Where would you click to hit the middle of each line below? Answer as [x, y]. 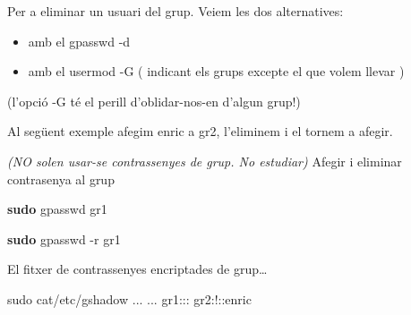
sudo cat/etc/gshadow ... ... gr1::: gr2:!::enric [129, 298]
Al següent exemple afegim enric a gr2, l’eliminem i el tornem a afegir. [200, 131]
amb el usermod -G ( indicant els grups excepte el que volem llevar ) [216, 71]
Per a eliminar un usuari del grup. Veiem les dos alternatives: [176, 11]
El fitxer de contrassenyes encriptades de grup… [137, 269]
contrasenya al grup [61, 179]
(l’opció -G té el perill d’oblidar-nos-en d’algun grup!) [154, 101]
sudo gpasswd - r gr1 [64, 238]
